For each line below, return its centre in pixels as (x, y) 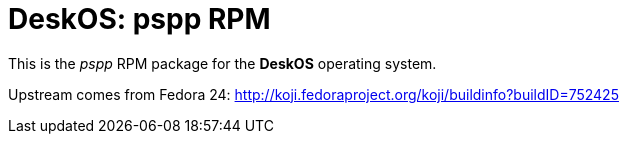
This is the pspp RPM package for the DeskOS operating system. (222, 63)
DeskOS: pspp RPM (139, 19)
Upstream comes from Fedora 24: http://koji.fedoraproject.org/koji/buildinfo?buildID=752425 (313, 94)
